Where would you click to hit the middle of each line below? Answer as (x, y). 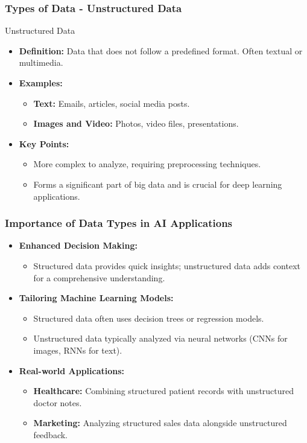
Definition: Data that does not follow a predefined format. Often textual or (161, 50)
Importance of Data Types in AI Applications (119, 223)
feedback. (50, 434)
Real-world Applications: (72, 370)
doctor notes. (58, 402)
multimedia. (41, 62)
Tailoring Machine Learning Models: (96, 298)
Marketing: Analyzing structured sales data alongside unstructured (160, 423)
